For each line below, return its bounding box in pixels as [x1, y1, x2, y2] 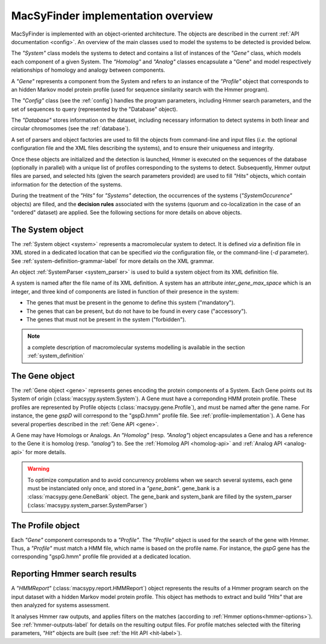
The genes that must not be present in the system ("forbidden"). [26, 316, 187, 323]
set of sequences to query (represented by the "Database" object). [11, 106, 178, 113]
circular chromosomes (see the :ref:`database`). [11, 125, 130, 132]
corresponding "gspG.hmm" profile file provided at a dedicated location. [11, 553, 191, 560]
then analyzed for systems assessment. [11, 602, 110, 609]
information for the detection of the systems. [11, 181, 123, 188]
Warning [27, 465, 50, 473]
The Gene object [11, 371, 75, 381]
